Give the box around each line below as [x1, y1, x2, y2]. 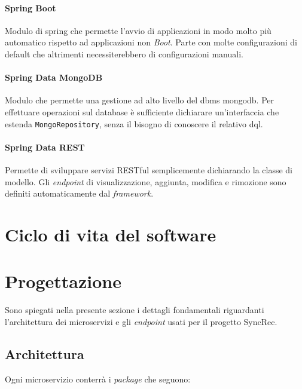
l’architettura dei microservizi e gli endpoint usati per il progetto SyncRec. [5, 315, 277, 327]
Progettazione [5, 269, 121, 293]
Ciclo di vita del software [5, 222, 216, 246]
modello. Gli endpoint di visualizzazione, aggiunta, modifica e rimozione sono [5, 175, 286, 188]
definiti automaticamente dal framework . [5, 187, 154, 200]
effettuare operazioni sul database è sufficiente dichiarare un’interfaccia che [5, 105, 279, 118]
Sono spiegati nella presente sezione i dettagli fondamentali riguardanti [5, 304, 264, 316]
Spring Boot [5, 1, 56, 14]
